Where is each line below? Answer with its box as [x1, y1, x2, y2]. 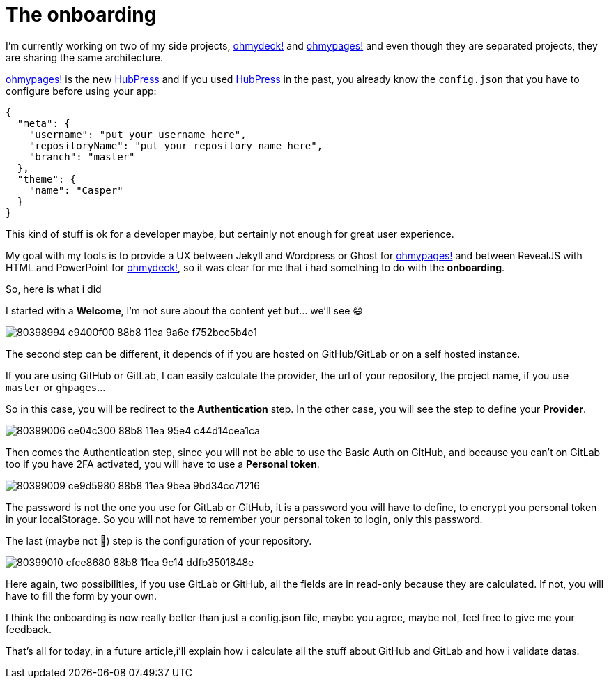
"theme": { [17, 173, 77, 185]
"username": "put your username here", [29, 128, 247, 140]
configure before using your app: [6, 84, 157, 97]
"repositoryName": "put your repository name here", [29, 139, 323, 151]
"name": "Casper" [29, 184, 123, 196]
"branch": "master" [29, 151, 135, 162]
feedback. [6, 623, 52, 635]
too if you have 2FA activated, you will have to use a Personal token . [6, 457, 320, 470]
